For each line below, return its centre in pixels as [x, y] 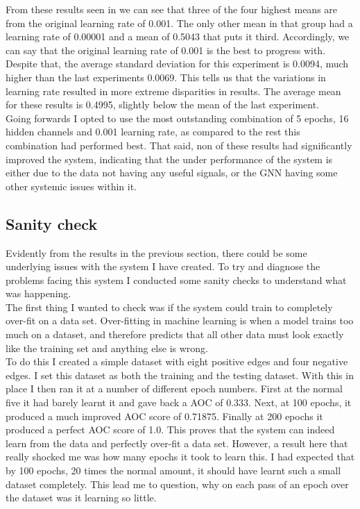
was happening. [38, 293]
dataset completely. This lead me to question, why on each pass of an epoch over [177, 484]
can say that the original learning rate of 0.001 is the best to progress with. [166, 50]
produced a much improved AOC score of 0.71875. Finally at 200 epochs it [164, 416]
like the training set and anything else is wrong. [107, 348]
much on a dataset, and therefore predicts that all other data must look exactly [175, 334]
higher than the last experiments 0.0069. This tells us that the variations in [166, 77]
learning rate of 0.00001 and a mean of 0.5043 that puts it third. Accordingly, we [178, 36]
